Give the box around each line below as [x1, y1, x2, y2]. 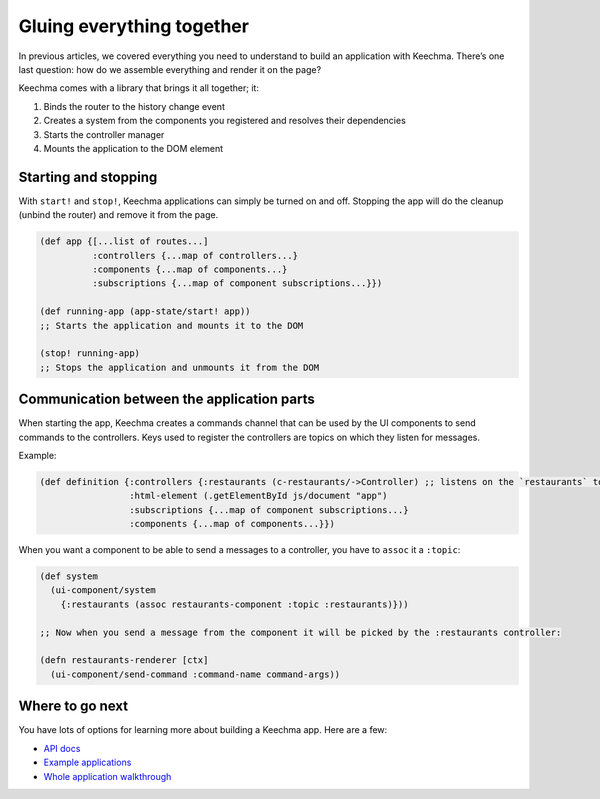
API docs [43, 742, 81, 754]
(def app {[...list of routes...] [39, 236, 209, 247]
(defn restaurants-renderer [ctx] [39, 655, 209, 666]
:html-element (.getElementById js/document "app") [128, 490, 388, 502]
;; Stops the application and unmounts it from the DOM [39, 361, 320, 373]
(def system [39, 571, 99, 582]
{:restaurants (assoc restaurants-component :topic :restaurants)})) [60, 598, 409, 610]
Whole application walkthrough [43, 770, 172, 782]
